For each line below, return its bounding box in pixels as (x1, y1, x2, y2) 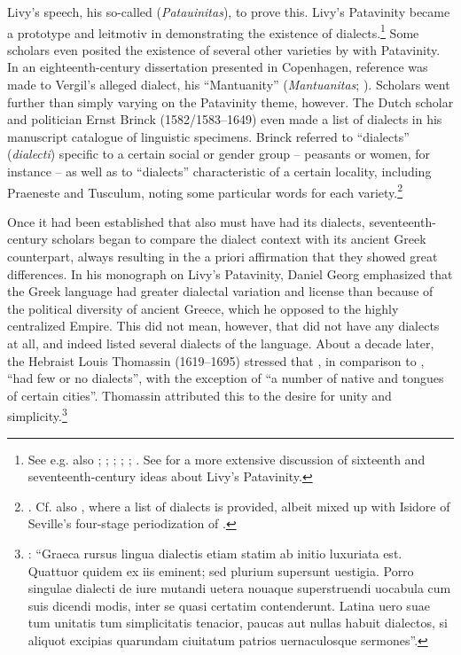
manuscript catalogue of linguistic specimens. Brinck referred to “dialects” (7, 127, 410, 145)
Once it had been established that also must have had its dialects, (7, 212, 365, 230)
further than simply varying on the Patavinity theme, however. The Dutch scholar (7, 92, 454, 111)
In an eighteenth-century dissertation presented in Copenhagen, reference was (7, 58, 428, 76)
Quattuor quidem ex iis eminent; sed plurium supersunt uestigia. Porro (27, 561, 414, 580)
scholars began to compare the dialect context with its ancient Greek (51, 230, 426, 248)
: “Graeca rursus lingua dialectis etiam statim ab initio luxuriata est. (27, 544, 402, 562)
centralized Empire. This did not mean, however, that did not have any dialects (7, 316, 440, 335)
